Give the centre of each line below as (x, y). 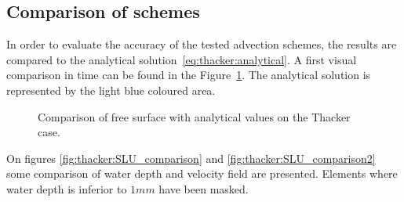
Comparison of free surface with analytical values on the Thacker (194, 116)
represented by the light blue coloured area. (111, 90)
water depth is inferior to (67, 188)
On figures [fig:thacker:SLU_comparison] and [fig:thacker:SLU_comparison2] (191, 158)
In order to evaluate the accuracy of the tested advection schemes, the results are (202, 44)
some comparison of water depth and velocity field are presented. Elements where (202, 173)
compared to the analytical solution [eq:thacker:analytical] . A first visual (182, 59)
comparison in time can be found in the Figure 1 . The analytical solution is (189, 75)
